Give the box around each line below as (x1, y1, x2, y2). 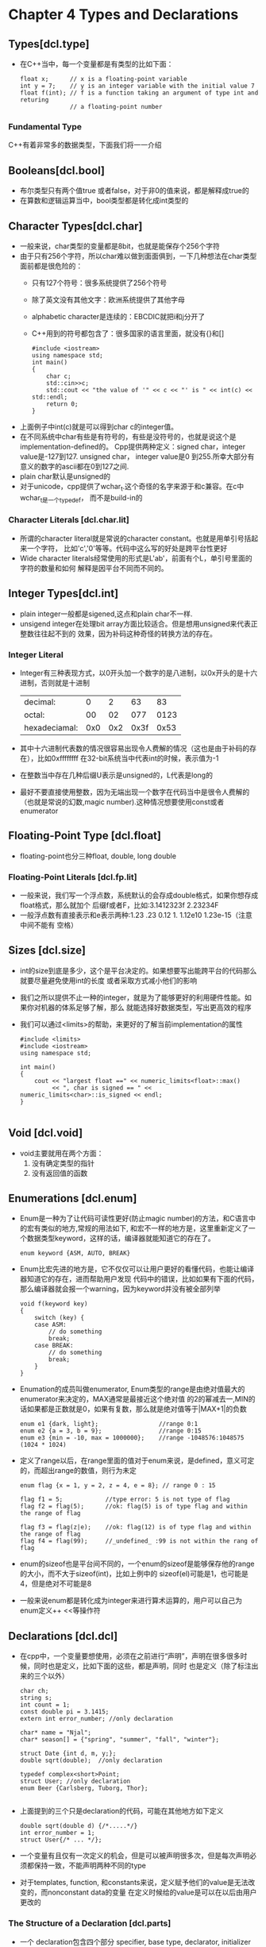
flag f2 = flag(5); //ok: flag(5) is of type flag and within (19, 1502, 248, 1510)
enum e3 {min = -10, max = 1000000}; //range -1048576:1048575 (19, 1434, 245, 1442)
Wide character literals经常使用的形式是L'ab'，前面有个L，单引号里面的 (19, 553, 253, 563)
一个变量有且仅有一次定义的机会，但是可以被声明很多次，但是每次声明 (19, 1851, 250, 1860)
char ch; (19, 1687, 49, 1695)
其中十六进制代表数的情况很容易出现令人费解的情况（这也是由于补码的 (19, 743, 250, 753)
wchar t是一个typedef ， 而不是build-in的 (19, 492, 143, 504)
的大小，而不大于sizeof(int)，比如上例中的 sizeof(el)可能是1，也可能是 (19, 1569, 249, 1579)
